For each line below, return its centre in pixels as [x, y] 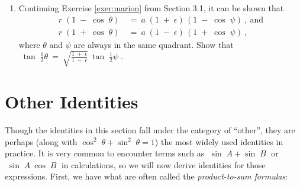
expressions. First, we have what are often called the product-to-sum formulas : [146, 176]
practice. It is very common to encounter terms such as [105, 153]
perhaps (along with [41, 141]
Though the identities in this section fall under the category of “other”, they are [150, 129]
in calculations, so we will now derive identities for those [163, 164]
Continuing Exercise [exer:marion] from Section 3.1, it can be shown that [151, 8]
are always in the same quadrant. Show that [154, 44]
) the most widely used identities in [219, 141]
